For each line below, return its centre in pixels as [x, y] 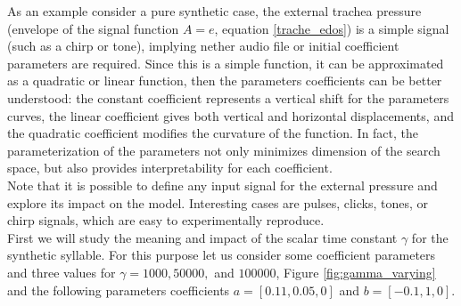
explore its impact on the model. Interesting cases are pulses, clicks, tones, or [218, 202]
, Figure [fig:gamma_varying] [356, 272]
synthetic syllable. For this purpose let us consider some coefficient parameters [222, 255]
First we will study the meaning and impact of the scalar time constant [202, 237]
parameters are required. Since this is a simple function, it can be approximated [226, 63]
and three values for [62, 272]
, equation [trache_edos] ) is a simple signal [332, 28]
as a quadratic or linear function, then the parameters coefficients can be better [225, 81]
